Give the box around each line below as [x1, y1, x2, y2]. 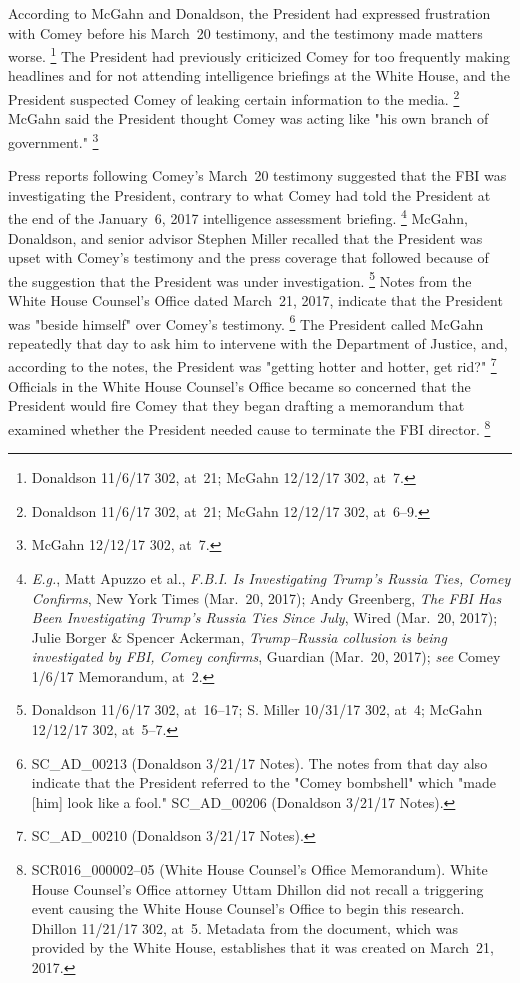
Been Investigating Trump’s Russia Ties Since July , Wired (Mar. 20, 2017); [31, 607, 498, 628]
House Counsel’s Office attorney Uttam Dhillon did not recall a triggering [31, 878, 484, 899]
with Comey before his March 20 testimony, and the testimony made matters [8, 22, 483, 43]
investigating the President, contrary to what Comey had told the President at [8, 184, 491, 205]
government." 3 [8, 128, 99, 152]
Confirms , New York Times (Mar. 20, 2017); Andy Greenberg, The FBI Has [31, 587, 502, 608]
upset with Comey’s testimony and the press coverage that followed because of [8, 247, 489, 268]
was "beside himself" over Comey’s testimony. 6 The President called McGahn [8, 310, 484, 334]
